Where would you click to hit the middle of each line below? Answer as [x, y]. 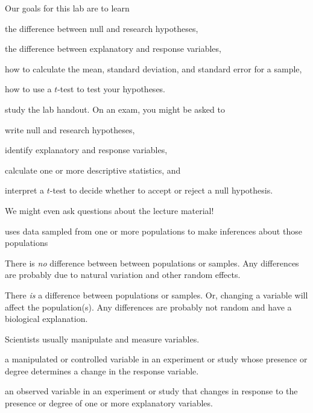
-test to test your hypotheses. [112, 89]
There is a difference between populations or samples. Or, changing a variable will [156, 295]
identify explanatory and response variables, [86, 150]
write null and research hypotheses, [70, 129]
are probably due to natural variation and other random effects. [123, 275]
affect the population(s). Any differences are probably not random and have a [148, 307]
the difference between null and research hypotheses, [102, 28]
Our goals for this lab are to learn [67, 8]
